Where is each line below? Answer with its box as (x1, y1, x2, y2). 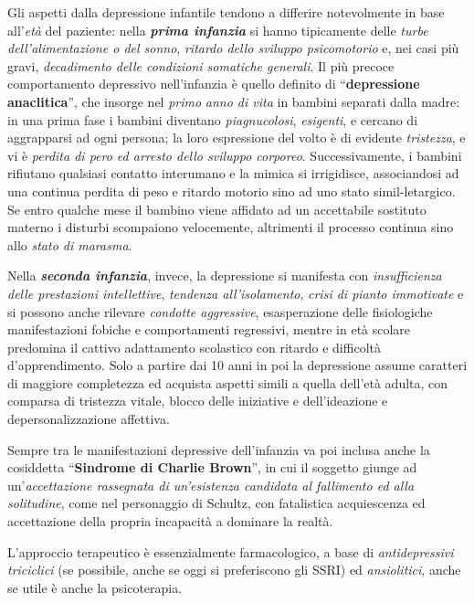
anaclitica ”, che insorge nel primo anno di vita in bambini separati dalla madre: (7, 91, 460, 111)
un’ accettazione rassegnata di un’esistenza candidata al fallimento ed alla (7, 475, 415, 494)
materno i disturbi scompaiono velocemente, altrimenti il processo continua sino (7, 217, 454, 237)
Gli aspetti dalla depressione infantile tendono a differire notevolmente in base (7, 3, 445, 21)
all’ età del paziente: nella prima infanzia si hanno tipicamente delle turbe (7, 20, 428, 39)
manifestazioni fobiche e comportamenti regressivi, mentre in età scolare (7, 320, 411, 339)
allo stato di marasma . (7, 235, 132, 254)
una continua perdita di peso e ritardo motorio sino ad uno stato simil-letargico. (7, 181, 456, 200)
